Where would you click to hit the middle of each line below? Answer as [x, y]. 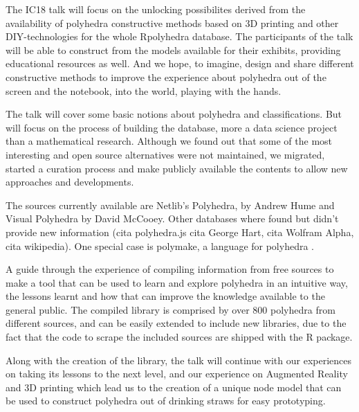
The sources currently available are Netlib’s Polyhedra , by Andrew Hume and [170, 205]
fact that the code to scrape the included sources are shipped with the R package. [179, 337]
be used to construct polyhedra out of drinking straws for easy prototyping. [166, 401]
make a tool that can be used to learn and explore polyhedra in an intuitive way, [177, 282]
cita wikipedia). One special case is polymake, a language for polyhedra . [160, 245]
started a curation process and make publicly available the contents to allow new [177, 168]
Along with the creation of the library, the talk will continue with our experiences [179, 360]
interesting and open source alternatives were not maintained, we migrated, [165, 154]
